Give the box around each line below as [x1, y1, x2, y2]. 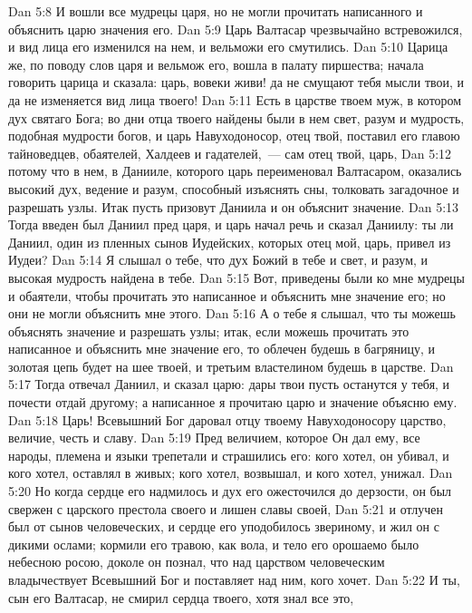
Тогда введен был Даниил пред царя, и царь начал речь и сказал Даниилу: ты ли [8, 215, 454, 234]
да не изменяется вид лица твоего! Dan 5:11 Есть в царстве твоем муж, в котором [8, 90, 462, 109]
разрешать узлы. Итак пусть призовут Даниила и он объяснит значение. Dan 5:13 [8, 197, 459, 216]
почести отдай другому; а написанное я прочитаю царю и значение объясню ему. [8, 393, 458, 412]
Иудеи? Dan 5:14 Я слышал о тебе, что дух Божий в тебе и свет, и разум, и [8, 250, 429, 269]
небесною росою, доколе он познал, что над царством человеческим [8, 552, 385, 571]
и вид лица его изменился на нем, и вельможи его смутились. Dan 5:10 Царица [8, 37, 448, 56]
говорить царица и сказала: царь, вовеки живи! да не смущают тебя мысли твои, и [8, 73, 465, 92]
